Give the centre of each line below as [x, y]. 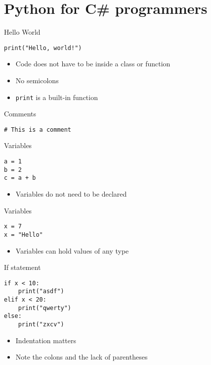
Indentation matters [46, 340]
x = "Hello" [23, 235]
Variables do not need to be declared [71, 194]
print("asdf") [41, 291]
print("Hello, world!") [43, 48]
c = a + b [20, 178]
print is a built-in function [57, 97]
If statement [22, 267]
